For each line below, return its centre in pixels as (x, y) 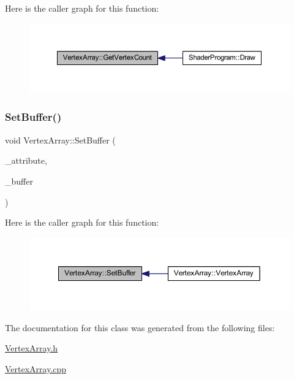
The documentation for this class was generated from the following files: (140, 327)
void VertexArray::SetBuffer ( (60, 140)
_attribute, (26, 160)
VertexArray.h (32, 348)
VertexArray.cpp (36, 368)
